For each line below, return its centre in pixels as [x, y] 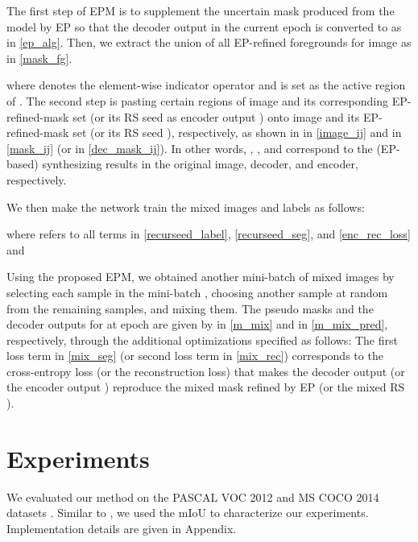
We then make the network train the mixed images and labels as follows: [186, 207]
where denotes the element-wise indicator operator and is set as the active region [206, 85]
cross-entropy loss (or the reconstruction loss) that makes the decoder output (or [206, 371]
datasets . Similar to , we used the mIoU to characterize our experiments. [188, 513]
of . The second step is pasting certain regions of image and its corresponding [197, 100]
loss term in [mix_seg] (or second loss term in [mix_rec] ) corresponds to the [195, 356]
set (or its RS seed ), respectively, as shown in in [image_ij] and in [237, 132]
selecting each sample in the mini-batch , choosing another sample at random [197, 292]
